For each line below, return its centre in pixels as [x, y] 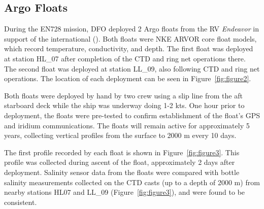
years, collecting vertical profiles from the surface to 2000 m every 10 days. [120, 135]
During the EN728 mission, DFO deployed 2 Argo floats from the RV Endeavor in [131, 29]
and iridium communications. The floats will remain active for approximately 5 [127, 125]
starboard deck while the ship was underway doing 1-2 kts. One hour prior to [124, 105]
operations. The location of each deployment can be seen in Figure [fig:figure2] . [128, 78]
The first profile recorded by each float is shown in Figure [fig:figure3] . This [122, 152]
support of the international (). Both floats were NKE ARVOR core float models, [130, 38]
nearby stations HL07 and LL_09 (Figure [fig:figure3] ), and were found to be [125, 192]
